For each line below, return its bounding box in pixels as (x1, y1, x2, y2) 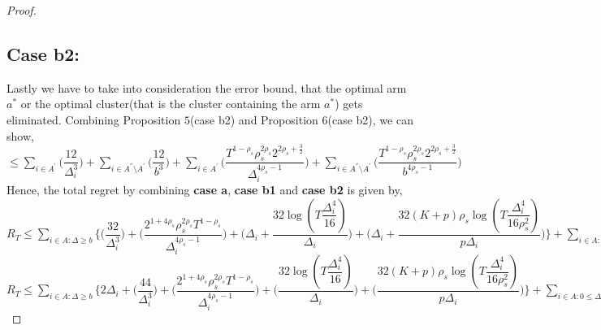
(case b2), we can (327, 111, 413, 128)
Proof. (6, 2, 37, 18)
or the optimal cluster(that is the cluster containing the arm (20, 95, 321, 112)
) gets (335, 95, 363, 112)
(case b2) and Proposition (189, 111, 318, 128)
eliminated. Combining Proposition (6, 111, 181, 128)
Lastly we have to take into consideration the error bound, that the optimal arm (6, 79, 407, 96)
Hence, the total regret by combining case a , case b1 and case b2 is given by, (6, 181, 403, 198)
